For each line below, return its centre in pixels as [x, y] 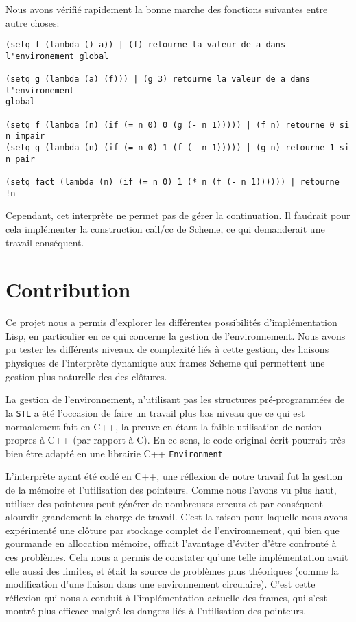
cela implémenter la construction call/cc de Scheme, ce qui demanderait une [165, 228]
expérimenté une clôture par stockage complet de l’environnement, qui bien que [173, 530]
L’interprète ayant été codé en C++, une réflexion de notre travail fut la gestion [174, 476]
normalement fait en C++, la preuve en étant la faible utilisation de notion [164, 426]
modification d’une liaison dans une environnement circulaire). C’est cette [161, 584]
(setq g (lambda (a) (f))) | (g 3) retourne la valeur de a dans [158, 79]
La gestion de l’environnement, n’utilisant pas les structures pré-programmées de [175, 399]
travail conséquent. [45, 242]
